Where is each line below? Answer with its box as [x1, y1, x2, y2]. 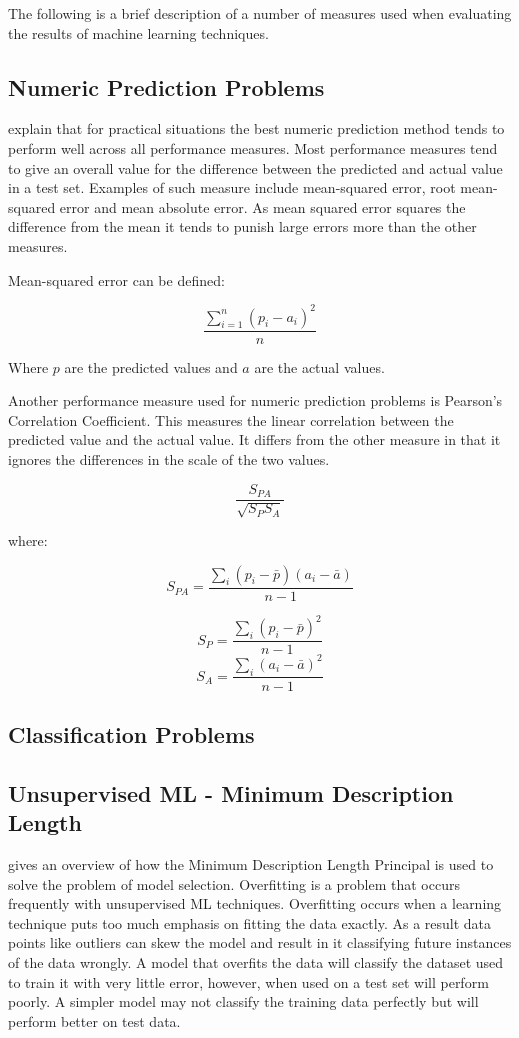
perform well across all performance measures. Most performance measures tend [8, 137, 498, 158]
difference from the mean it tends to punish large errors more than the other [8, 216, 477, 237]
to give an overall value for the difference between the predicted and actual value [8, 157, 503, 178]
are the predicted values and [64, 356, 238, 377]
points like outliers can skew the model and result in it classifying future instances [8, 932, 512, 953]
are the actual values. [254, 356, 385, 377]
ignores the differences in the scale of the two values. [8, 449, 330, 470]
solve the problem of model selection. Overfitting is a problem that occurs [8, 873, 460, 894]
